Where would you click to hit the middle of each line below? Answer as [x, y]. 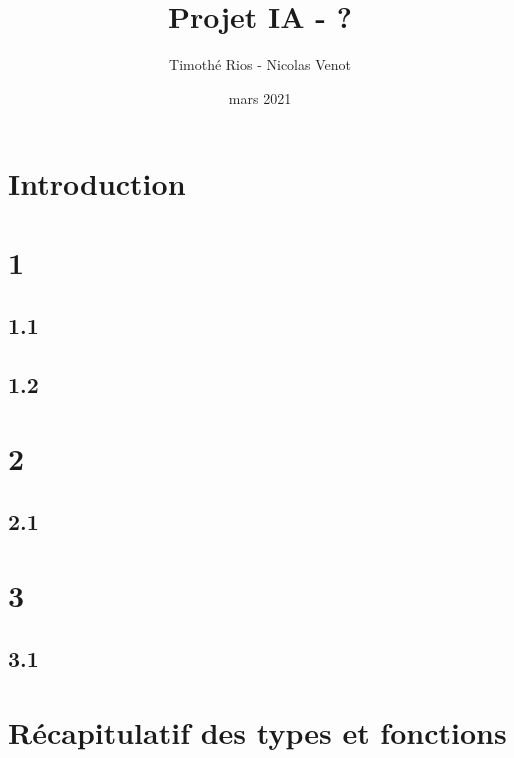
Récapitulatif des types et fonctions [257, 731]
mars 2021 [260, 97]
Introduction [97, 183]
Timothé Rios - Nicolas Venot [260, 64]
